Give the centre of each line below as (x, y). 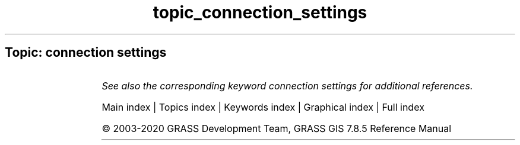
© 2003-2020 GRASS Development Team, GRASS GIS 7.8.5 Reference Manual (277, 128)
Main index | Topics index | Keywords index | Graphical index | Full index (263, 107)
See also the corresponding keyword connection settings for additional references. (287, 86)
